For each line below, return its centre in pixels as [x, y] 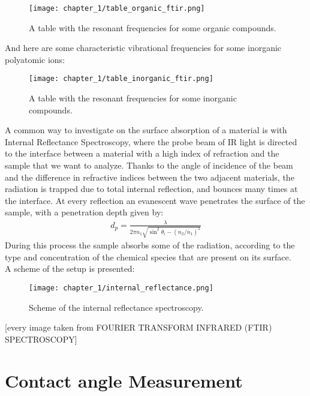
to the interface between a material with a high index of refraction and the [142, 153]
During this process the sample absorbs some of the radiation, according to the [150, 245]
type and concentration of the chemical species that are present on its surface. [148, 256]
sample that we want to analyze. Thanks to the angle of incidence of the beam [149, 165]
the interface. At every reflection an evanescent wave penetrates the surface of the [155, 200]
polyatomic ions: [35, 59]
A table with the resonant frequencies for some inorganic [133, 98]
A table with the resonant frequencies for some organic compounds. [153, 27]
